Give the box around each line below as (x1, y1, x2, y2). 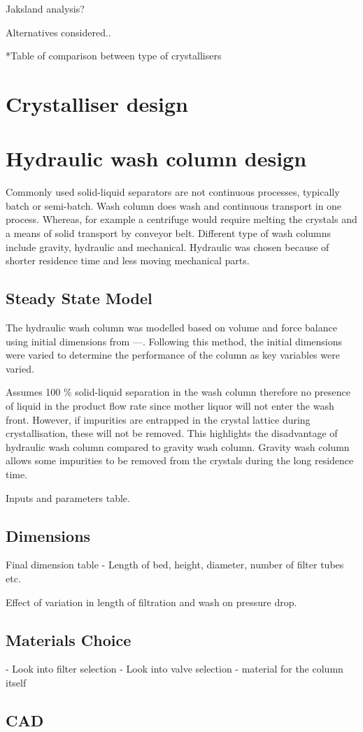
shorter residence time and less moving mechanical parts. (6, 253, 250, 268)
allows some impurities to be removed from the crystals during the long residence (6, 453, 354, 468)
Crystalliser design (6, 89, 188, 117)
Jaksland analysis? (6, 1, 85, 15)
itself (6, 675, 27, 689)
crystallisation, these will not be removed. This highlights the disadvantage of (6, 426, 338, 440)
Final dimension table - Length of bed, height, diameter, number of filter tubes (6, 557, 344, 572)
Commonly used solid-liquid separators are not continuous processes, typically (6, 185, 340, 199)
